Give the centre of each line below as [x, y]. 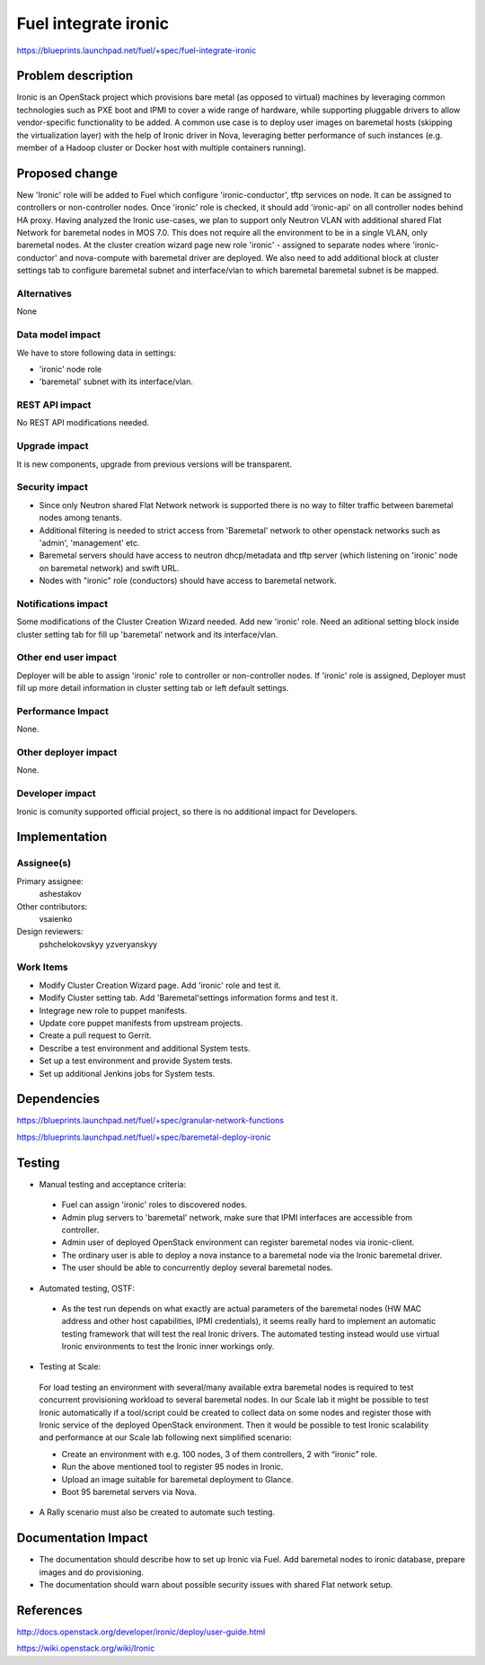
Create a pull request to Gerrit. [95, 1035]
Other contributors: [52, 906]
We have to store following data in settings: [97, 353]
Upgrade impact [53, 446]
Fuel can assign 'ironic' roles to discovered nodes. [154, 1204]
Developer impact [56, 793]
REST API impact [54, 405]
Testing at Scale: [70, 1366]
